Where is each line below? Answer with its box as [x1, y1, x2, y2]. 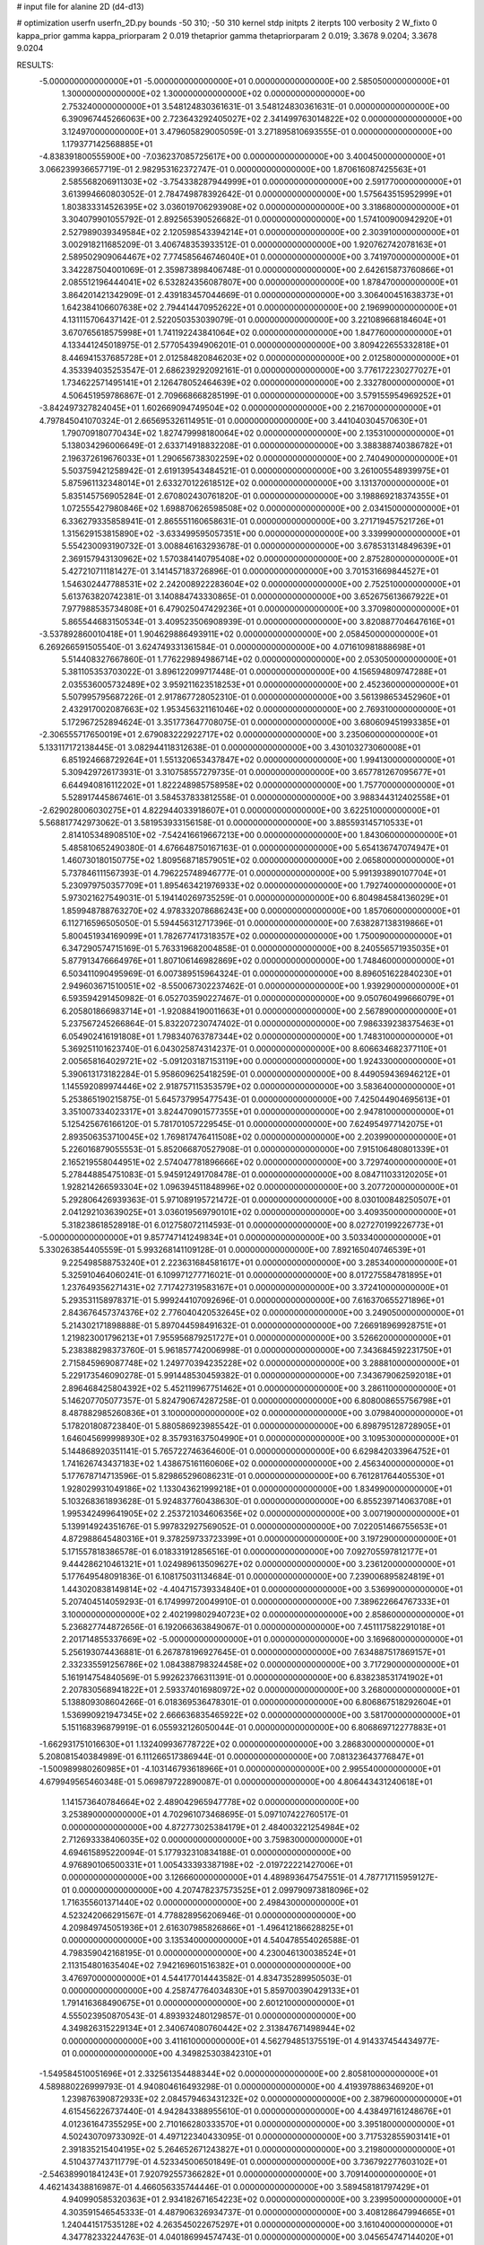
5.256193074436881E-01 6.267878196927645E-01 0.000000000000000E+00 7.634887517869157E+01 [61, 1646, 445, 1657]
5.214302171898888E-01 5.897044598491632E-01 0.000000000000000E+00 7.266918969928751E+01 [61, 1320, 447, 1331]
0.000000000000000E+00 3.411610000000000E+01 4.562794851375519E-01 [61, 2035, 353, 2047]
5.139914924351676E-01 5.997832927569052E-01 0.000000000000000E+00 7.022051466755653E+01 [61, 1520, 447, 1531]
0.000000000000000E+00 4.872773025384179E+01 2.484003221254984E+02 [61, 1821, 360, 1832]
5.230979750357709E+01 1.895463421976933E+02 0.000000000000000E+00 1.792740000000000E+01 [61, 880, 456, 891]
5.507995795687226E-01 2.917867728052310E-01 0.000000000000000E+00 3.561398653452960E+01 [61, 691, 451, 702]
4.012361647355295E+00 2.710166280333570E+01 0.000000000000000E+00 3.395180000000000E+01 [61, 2118, 455, 2129]
